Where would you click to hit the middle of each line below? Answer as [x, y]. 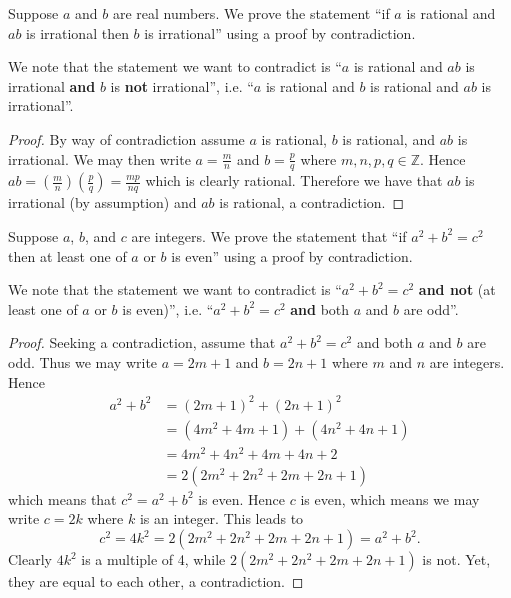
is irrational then [77, 32]
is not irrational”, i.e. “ [182, 85]
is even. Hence [241, 498]
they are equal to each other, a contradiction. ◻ [156, 581]
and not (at [457, 289]
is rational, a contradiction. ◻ [312, 202]
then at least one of [67, 255]
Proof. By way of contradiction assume [126, 138]
